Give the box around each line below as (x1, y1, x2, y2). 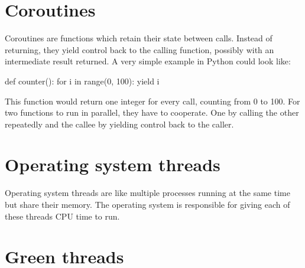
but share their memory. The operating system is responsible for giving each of (5, 198, 290, 210)
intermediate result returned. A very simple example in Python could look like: (5, 55, 291, 67)
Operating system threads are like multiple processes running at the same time (5, 187, 290, 199)
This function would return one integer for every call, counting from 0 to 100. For (5, 94, 300, 107)
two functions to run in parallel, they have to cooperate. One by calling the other (5, 106, 299, 119)
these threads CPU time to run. (5, 210, 120, 222)
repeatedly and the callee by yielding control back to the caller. (5, 117, 234, 130)
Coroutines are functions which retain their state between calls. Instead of (5, 32, 272, 44)
